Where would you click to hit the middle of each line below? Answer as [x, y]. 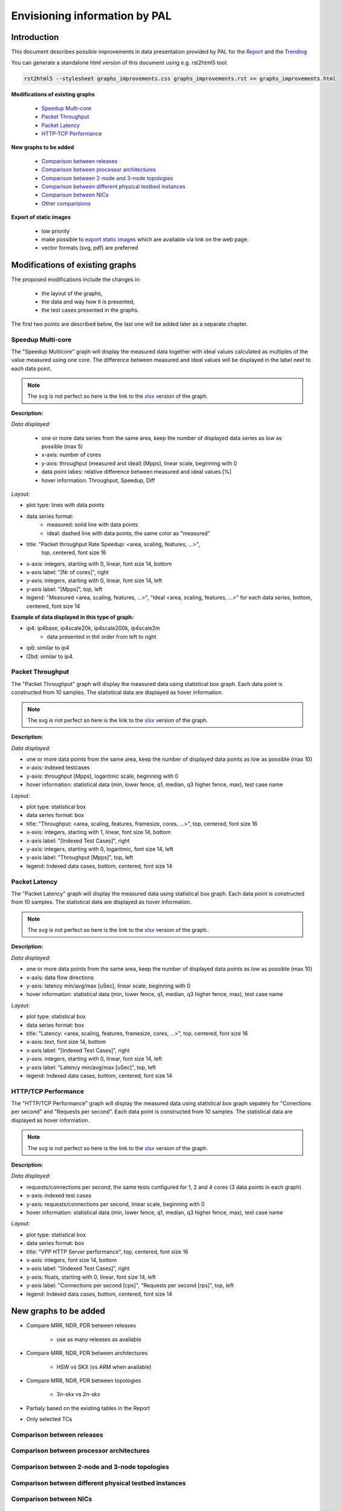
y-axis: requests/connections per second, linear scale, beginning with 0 [115, 1204]
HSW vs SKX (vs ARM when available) [104, 1367]
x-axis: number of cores [71, 455]
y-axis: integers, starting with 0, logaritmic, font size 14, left [100, 849]
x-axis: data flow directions [60, 977]
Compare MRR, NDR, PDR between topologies [84, 1380]
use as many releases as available [99, 1339]
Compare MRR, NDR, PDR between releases [81, 1325]
